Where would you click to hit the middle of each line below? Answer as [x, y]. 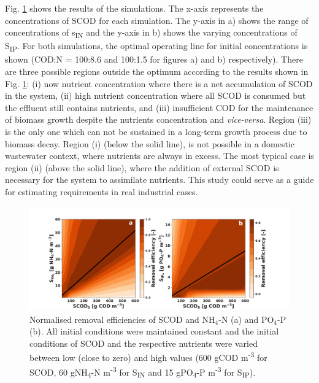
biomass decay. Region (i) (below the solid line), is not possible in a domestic [150, 143]
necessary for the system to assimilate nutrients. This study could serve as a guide [159, 180]
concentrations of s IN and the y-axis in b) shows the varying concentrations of [151, 33]
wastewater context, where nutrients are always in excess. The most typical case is [159, 156]
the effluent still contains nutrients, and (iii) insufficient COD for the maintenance [159, 107]
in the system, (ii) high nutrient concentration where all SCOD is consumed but [156, 95]
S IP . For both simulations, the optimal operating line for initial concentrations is [156, 47]
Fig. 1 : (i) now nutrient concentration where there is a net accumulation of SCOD [159, 83]
